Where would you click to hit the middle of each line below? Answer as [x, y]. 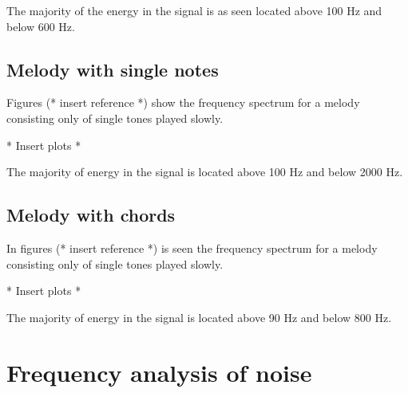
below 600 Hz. [41, 26]
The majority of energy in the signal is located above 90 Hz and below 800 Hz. [199, 317]
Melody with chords [91, 215]
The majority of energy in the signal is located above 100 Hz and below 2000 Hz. [205, 172]
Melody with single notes [113, 69]
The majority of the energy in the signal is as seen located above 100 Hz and [194, 10]
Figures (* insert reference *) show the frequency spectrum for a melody [183, 102]
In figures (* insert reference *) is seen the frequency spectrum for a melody [192, 248]
